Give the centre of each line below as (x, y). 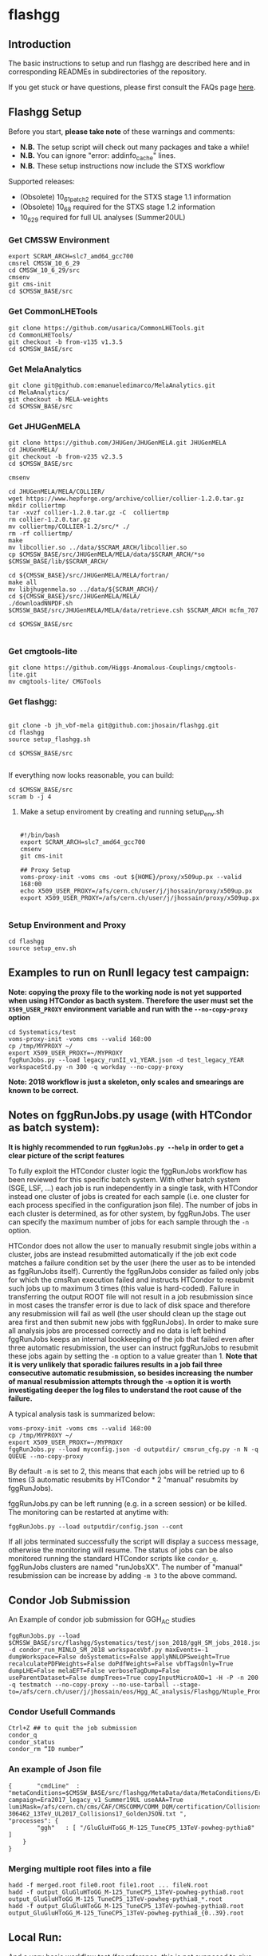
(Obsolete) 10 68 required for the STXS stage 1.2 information (117, 208)
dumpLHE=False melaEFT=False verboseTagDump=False (94, 1671)
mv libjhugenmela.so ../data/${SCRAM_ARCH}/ (83, 590)
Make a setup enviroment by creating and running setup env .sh (122, 812)
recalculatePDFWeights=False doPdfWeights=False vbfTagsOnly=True (121, 1664)
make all (23, 583)
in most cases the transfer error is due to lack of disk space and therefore (129, 1305)
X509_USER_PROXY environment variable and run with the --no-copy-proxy (128, 1009)
